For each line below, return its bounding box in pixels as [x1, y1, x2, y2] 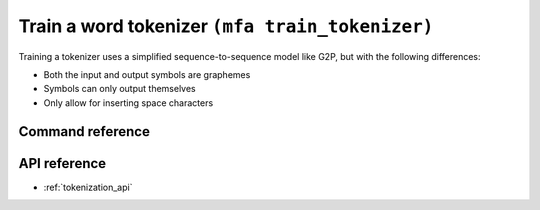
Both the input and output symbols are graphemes [43, 68, 251, 80]
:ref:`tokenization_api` [43, 181, 133, 193]
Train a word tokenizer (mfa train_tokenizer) [18, 15, 434, 37]
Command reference [18, 123, 150, 140]
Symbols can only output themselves [43, 83, 196, 95]
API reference [18, 155, 107, 172]
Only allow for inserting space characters [43, 96, 214, 109]
